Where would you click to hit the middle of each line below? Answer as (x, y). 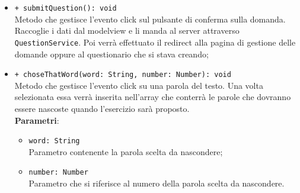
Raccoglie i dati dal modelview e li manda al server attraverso (127, 30)
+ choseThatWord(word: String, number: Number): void (123, 75)
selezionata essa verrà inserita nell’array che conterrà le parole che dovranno (153, 97)
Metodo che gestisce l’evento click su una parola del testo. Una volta (139, 85)
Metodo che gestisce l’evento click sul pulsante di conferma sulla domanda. (150, 19)
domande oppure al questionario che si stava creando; (111, 54)
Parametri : (37, 120)
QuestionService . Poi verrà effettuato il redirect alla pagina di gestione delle (155, 42)
